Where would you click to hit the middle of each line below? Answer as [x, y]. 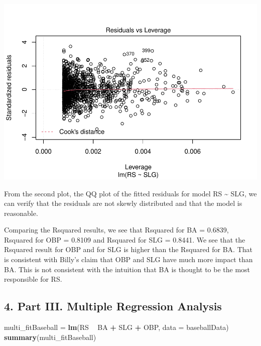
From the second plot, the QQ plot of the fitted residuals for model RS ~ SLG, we [130, 193]
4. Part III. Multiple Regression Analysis [113, 306]
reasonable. [21, 213]
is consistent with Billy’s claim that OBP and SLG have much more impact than [128, 259]
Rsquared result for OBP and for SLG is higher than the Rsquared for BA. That [128, 249]
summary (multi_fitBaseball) [50, 337]
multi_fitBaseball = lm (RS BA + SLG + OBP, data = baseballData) [116, 327]
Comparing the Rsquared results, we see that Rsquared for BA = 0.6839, [116, 230]
